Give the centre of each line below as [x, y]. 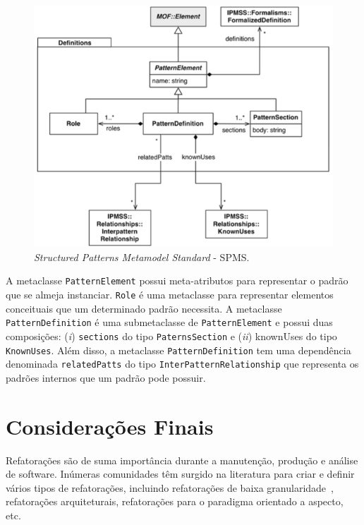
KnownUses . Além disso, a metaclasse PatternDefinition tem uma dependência [178, 350]
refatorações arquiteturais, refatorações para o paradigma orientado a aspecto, [175, 501]
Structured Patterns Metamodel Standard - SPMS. [142, 257]
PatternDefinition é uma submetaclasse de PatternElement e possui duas [169, 322]
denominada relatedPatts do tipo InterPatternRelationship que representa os [182, 364]
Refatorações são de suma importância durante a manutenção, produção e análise [182, 460]
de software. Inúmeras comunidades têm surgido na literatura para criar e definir [180, 474]
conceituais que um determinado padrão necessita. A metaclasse [144, 308]
